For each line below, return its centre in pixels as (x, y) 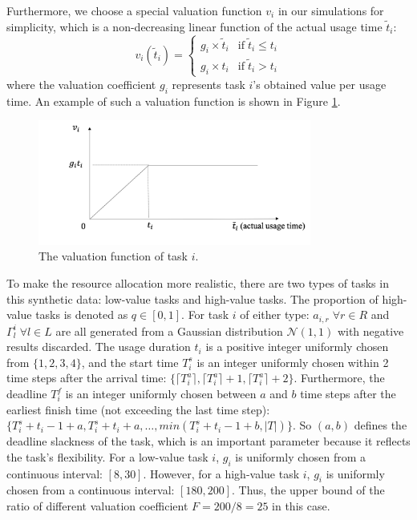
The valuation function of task (113, 256)
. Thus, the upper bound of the (308, 490)
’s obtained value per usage (320, 84)
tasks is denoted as (82, 314)
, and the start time (130, 362)
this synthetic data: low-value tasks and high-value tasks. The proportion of (192, 298)
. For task (205, 314)
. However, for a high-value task (221, 473)
